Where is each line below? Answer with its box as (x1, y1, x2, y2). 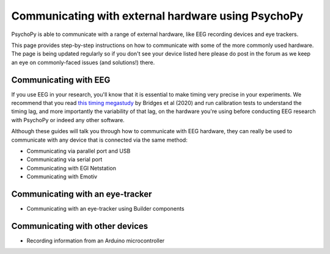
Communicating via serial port (26, 156, 103, 163)
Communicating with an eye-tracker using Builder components (26, 205, 185, 212)
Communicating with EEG (11, 74, 111, 85)
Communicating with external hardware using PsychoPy (11, 9, 304, 23)
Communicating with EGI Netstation (26, 164, 116, 172)
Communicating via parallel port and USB (26, 147, 131, 154)
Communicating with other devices (11, 220, 148, 231)
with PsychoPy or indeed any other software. (11, 116, 125, 123)
